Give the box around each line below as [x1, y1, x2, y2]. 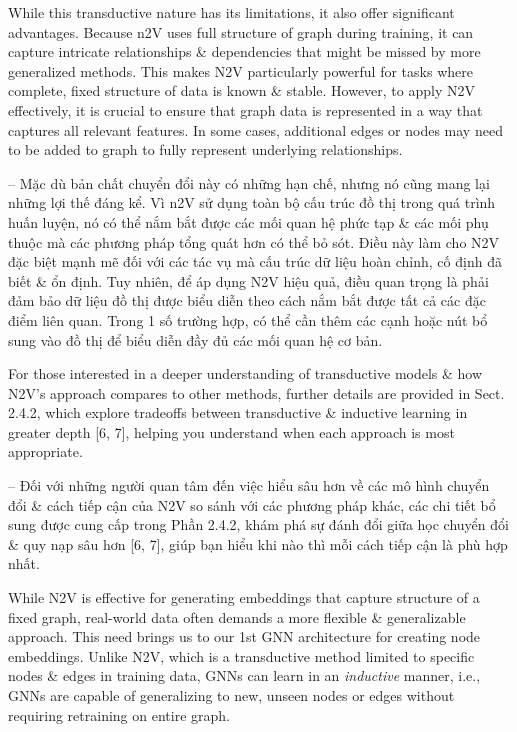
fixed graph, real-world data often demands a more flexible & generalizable [8, 606, 466, 627]
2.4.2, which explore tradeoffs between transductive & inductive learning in [8, 402, 468, 423]
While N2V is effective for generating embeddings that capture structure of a [8, 587, 480, 608]
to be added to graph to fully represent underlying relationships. [8, 139, 403, 160]
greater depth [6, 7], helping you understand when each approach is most [8, 421, 455, 442]
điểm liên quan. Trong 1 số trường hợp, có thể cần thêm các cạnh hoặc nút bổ [8, 309, 488, 330]
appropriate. [8, 441, 83, 462]
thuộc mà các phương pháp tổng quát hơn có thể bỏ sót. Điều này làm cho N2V [8, 231, 500, 252]
